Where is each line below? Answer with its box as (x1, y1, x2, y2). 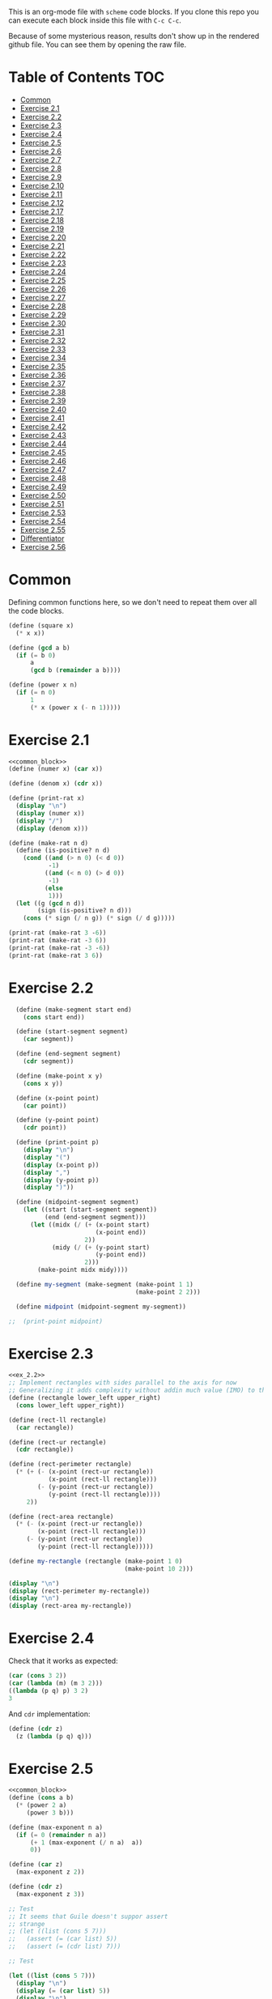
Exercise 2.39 (19, 396, 66, 406)
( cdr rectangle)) (15, 1445, 74, 1454)
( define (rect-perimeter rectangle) (8, 1461, 132, 1469)
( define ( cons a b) (8, 1793, 74, 1802)
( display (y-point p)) (23, 1176, 100, 1185)
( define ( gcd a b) (8, 644, 70, 652)
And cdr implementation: (8, 1708, 91, 1719)
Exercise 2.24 (19, 266, 66, 276)
